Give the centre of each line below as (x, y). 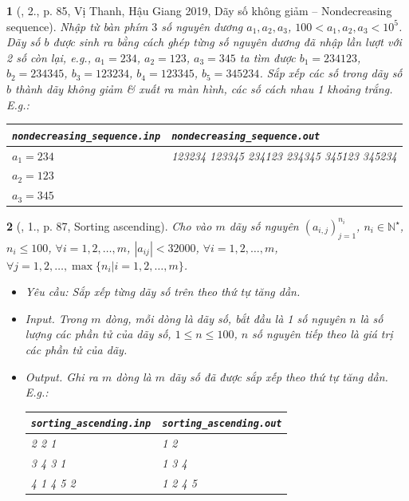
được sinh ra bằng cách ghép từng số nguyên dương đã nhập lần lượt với (227, 42)
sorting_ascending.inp (91, 424)
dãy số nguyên (264, 225)
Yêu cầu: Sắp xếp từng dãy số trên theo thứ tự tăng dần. (163, 292)
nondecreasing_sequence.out (246, 136)
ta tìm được (267, 57)
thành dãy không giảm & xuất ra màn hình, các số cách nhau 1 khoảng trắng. (204, 88)
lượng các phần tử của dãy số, (98, 334)
